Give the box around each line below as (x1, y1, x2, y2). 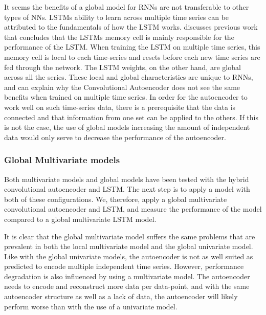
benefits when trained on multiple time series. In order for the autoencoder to (4, 92, 248, 102)
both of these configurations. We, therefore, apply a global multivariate (4, 193, 227, 204)
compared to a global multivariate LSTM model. (4, 213, 157, 224)
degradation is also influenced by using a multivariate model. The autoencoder (4, 271, 250, 281)
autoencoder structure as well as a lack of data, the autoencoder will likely (4, 291, 238, 302)
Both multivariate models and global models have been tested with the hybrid (4, 173, 249, 184)
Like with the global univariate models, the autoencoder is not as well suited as (4, 251, 253, 261)
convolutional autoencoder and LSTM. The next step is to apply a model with (4, 184, 250, 194)
